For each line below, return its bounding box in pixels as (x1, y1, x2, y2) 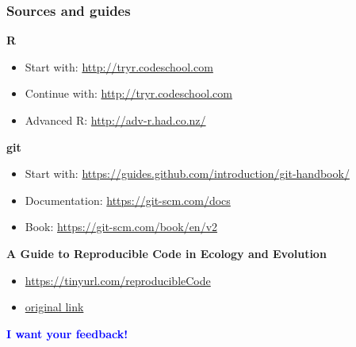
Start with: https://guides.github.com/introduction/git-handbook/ (25, 165, 350, 182)
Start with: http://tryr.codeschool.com (25, 58, 213, 75)
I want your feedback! (6, 325, 128, 341)
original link (25, 299, 84, 315)
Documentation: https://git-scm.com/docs (25, 191, 231, 208)
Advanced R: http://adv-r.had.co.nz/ (25, 112, 206, 128)
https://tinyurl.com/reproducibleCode (25, 272, 211, 288)
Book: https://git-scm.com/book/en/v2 (25, 218, 218, 235)
